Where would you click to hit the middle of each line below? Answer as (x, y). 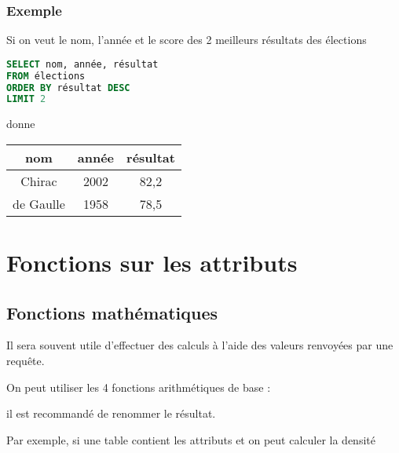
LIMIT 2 (26, 99)
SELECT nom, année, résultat (82, 64)
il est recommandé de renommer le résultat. (111, 413)
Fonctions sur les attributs (152, 263)
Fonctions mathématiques (112, 312)
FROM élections (46, 76)
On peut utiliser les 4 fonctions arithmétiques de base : (139, 387)
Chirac (39, 181)
